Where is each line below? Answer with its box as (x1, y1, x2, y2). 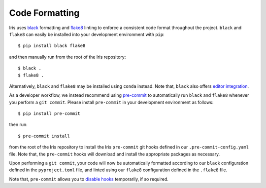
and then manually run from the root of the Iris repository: (9, 54, 126, 60)
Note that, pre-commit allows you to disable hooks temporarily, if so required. (9, 176, 168, 182)
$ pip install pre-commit (18, 111, 81, 116)
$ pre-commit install (18, 133, 70, 139)
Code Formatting (9, 7, 80, 18)
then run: (9, 121, 28, 128)
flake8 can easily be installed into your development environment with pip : (9, 31, 165, 37)
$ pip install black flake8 (18, 43, 86, 49)
